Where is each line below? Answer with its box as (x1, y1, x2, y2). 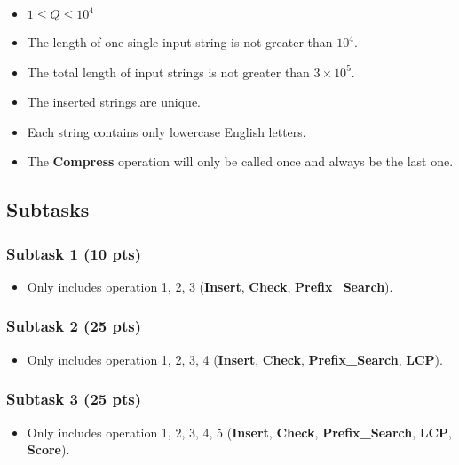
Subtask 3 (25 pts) (6, 388, 142, 410)
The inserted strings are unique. (27, 92, 201, 111)
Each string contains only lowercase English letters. (27, 122, 306, 140)
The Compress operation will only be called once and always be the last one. (27, 152, 454, 171)
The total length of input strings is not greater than (27, 62, 310, 81)
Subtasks (6, 196, 90, 223)
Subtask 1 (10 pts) (6, 242, 142, 264)
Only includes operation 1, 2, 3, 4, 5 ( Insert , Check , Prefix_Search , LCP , (27, 422, 453, 441)
